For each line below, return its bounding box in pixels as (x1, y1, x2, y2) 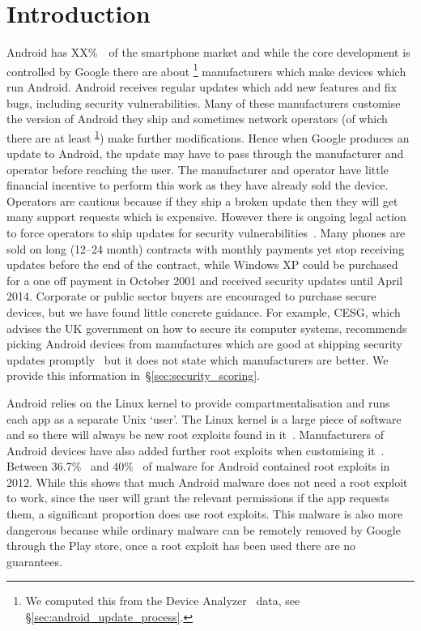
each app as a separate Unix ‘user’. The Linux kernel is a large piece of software (6, 410, 402, 427)
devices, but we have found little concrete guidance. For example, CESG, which (6, 303, 401, 320)
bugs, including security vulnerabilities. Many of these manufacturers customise (6, 94, 401, 111)
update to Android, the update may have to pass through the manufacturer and (6, 145, 404, 161)
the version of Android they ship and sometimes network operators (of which (6, 110, 388, 127)
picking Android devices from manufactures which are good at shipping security (6, 335, 402, 352)
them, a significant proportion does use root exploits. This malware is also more (6, 505, 403, 522)
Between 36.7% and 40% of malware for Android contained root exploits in (6, 458, 390, 475)
